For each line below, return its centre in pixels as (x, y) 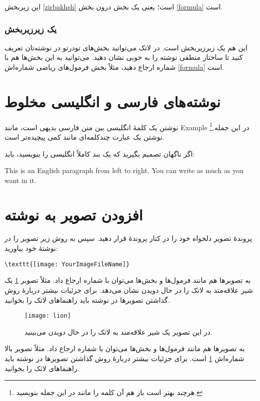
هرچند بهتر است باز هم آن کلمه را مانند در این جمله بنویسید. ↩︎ (109, 392)
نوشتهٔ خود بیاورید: (31, 248)
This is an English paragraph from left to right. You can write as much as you (124, 170)
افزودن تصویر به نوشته (74, 214)
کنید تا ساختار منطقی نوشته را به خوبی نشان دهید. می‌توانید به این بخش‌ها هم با (124, 57)
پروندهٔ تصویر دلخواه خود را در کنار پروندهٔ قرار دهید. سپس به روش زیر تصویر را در (128, 238)
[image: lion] (48, 316)
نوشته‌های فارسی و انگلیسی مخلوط (113, 101)
